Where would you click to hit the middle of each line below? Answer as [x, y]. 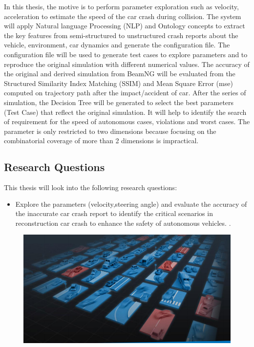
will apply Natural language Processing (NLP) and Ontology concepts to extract [125, 26]
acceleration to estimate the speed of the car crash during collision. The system [123, 16]
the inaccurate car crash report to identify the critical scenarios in [114, 213]
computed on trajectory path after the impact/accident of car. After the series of [125, 93]
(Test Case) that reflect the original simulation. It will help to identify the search [125, 112]
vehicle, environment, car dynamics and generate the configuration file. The [117, 45]
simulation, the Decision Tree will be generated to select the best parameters [119, 102]
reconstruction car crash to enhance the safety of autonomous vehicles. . [123, 223]
